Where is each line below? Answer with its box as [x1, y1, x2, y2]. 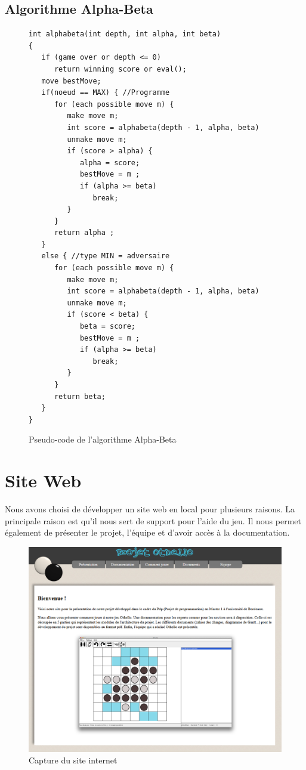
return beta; [54, 392, 106, 401]
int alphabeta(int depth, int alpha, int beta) [29, 30, 221, 39]
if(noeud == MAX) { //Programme [41, 88, 170, 97]
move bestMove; [41, 76, 101, 85]
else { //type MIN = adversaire [41, 252, 170, 261]
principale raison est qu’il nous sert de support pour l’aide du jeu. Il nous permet [5, 514, 301, 527]
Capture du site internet [29, 754, 118, 766]
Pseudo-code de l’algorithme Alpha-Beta [29, 433, 177, 446]
